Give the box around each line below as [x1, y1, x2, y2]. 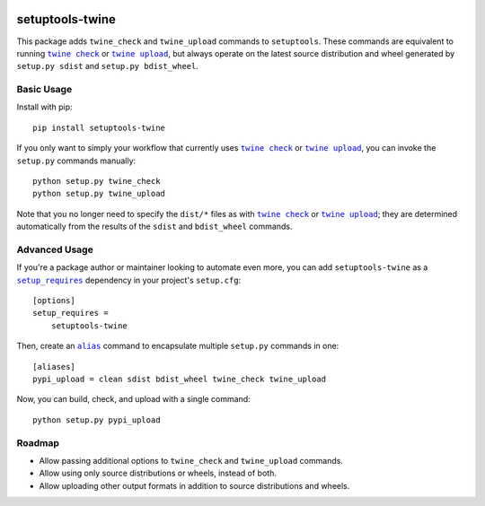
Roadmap [16, 436, 60, 449]
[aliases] [32, 362, 75, 371]
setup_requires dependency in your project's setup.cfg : [16, 275, 242, 285]
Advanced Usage [16, 243, 93, 256]
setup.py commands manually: [16, 155, 137, 166]
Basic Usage [16, 83, 73, 96]
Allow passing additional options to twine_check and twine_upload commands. [39, 455, 343, 466]
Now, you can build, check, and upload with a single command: [16, 394, 251, 405]
